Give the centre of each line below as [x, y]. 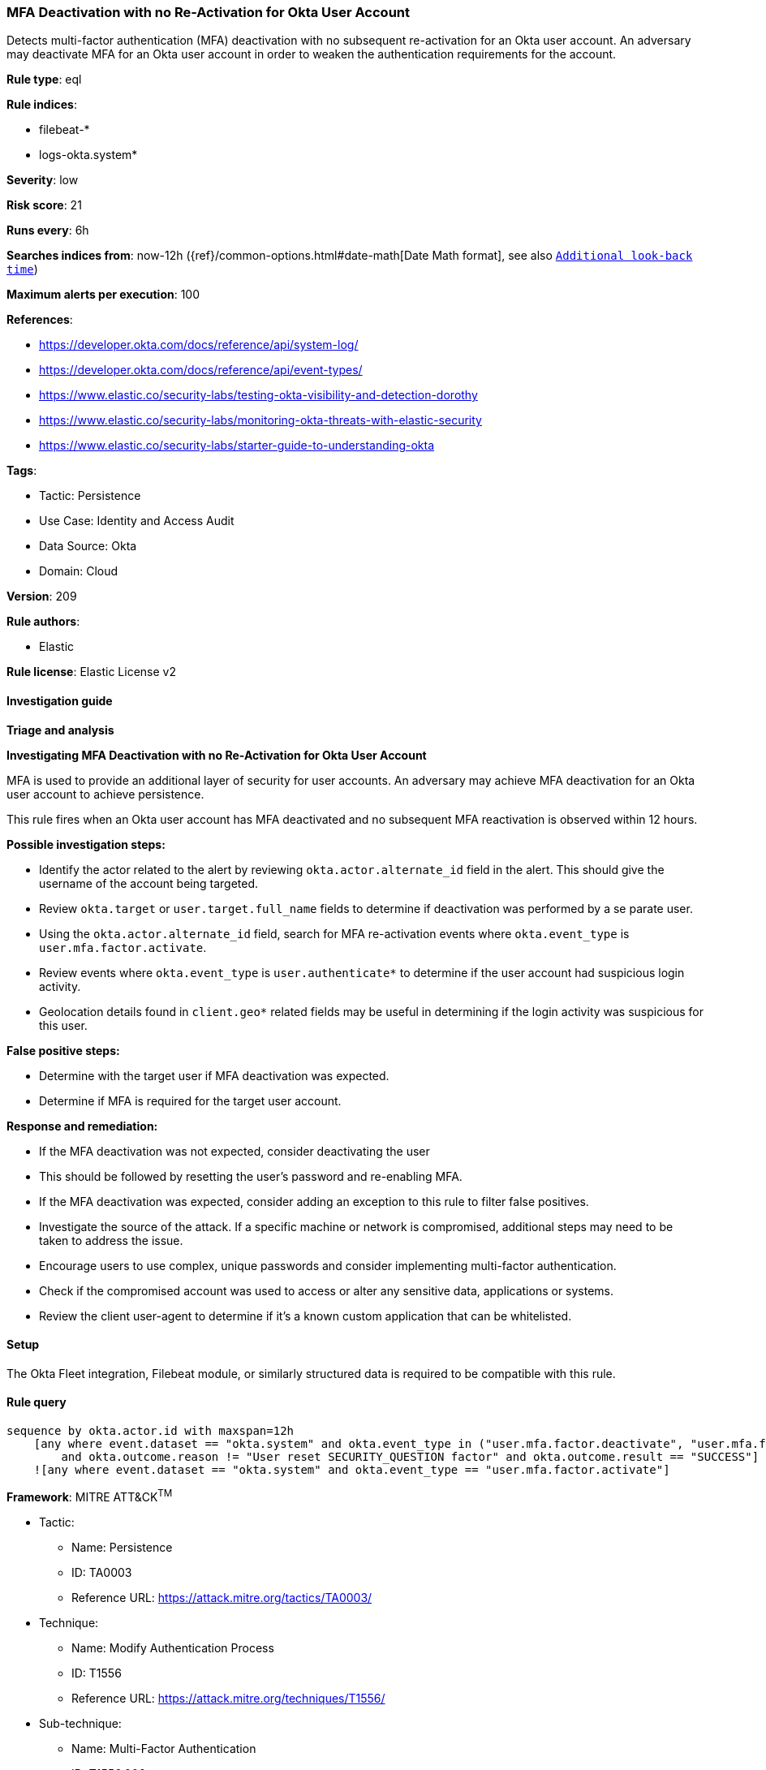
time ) [22, 269]
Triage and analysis [60, 730]
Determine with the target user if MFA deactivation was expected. [214, 1075]
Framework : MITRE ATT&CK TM [90, 1496]
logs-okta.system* [88, 155]
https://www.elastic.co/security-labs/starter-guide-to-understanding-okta [237, 446]
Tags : [22, 471]
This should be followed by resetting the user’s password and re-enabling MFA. [251, 1176]
